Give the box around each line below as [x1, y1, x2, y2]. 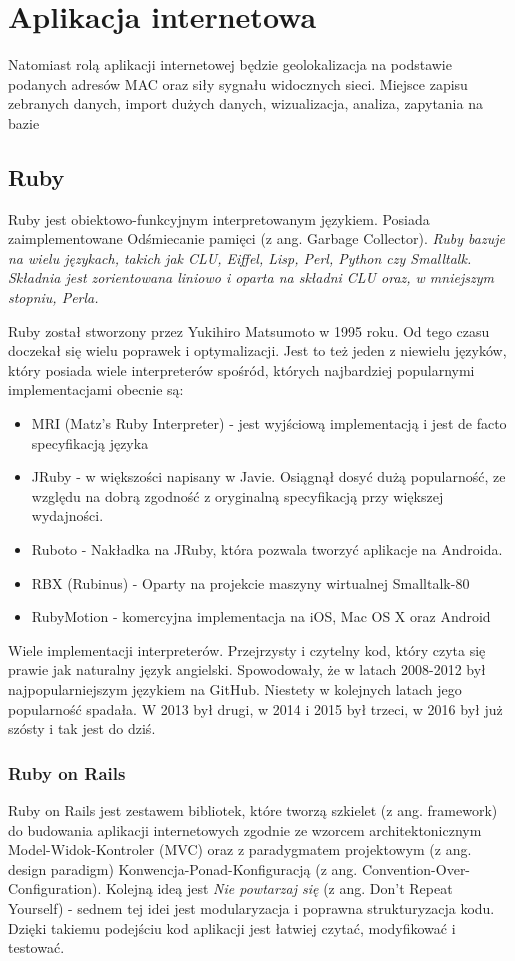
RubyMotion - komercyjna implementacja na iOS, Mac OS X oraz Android [31, 606, 491, 627]
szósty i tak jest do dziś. [8, 718, 156, 739]
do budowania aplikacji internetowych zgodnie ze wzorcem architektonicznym [8, 819, 482, 840]
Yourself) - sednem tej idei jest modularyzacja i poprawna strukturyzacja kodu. [8, 897, 495, 918]
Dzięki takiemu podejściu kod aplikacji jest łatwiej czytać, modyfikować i [8, 917, 456, 938]
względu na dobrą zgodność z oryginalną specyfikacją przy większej [31, 485, 444, 506]
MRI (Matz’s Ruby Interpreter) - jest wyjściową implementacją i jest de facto [31, 413, 507, 434]
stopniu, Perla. [8, 287, 99, 308]
